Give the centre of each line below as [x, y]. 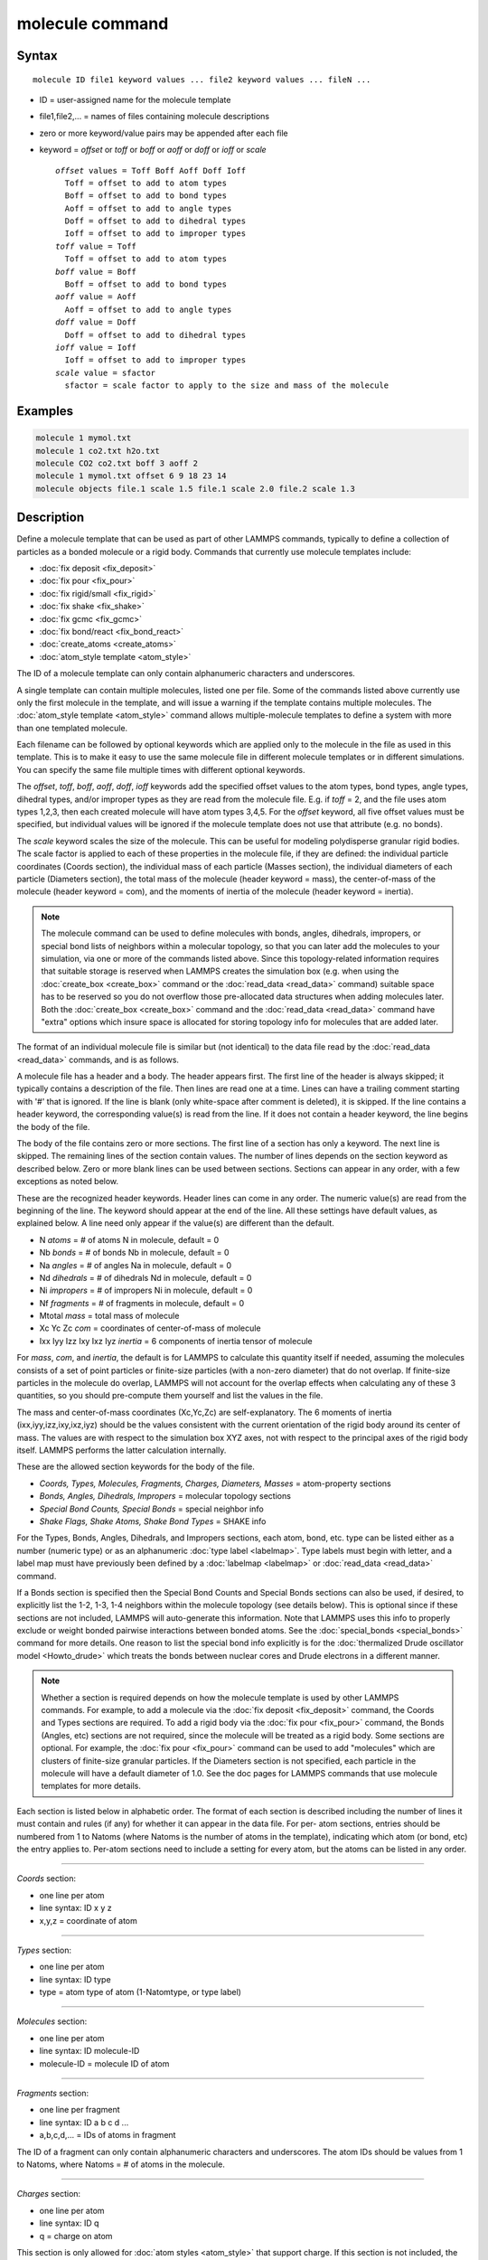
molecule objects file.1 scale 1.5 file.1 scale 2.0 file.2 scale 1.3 [196, 489]
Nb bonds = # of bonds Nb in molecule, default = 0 [134, 1253]
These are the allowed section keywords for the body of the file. [136, 1467]
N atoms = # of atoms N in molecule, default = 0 [129, 1239]
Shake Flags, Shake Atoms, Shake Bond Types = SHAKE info [153, 1521]
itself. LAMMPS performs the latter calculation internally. [122, 1450]
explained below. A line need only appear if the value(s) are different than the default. [175, 1223]
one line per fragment [80, 2110]
